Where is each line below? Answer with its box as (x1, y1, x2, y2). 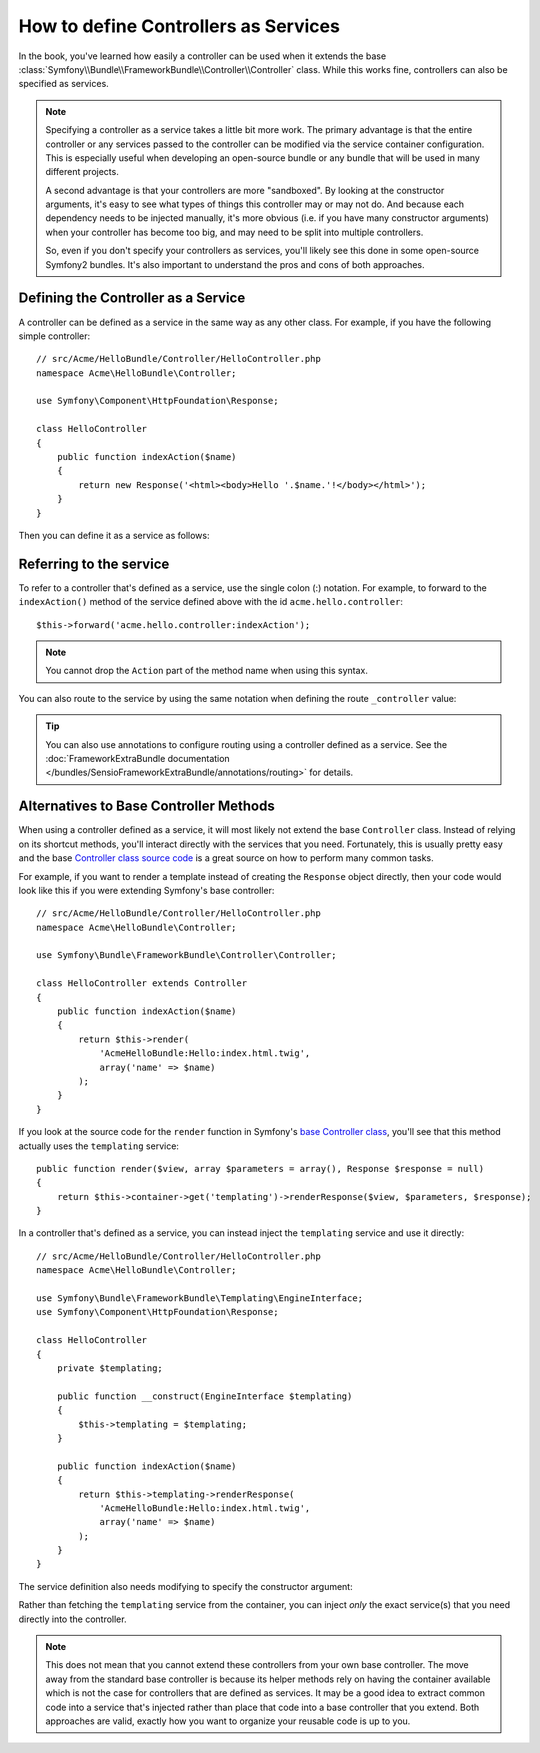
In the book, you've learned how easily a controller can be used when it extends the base (18, 50, 387, 62)
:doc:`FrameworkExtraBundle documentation (45, 753, 230, 765)
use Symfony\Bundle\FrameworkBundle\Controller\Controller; (36, 950, 337, 961)
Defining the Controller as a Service (18, 290, 246, 307)
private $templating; (56, 1363, 164, 1374)
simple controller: (18, 330, 91, 342)
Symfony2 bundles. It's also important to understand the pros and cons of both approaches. (45, 258, 425, 270)
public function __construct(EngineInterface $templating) (56, 1390, 353, 1402)
